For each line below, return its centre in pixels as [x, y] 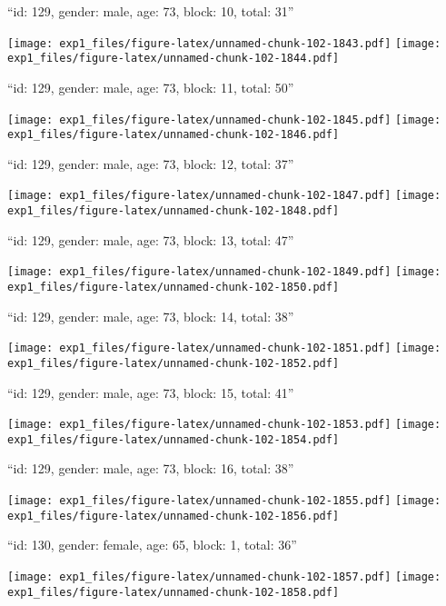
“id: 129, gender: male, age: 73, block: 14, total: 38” [151, 316]
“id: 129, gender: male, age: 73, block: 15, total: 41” [151, 392]
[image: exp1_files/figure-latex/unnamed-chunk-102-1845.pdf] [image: [224, 119]
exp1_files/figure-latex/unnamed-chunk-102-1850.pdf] [173, 287]
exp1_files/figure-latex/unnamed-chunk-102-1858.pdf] [173, 592]
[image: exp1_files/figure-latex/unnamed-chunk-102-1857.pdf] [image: [224, 576]
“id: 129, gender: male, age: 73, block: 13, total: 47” [151, 239]
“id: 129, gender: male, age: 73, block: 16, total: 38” [151, 468]
